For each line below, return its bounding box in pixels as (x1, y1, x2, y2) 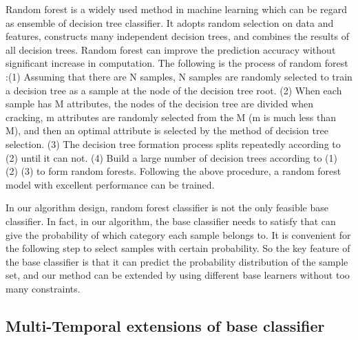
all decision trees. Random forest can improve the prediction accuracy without (6, 42, 336, 56)
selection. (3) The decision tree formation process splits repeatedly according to (6, 136, 341, 151)
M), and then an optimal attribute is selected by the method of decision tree (6, 123, 328, 138)
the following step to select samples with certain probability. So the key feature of (6, 241, 350, 255)
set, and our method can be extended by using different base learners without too (6, 268, 350, 282)
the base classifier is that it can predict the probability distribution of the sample (6, 254, 348, 268)
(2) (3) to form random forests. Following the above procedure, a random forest (6, 164, 341, 178)
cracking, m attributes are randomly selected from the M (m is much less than (6, 109, 337, 124)
